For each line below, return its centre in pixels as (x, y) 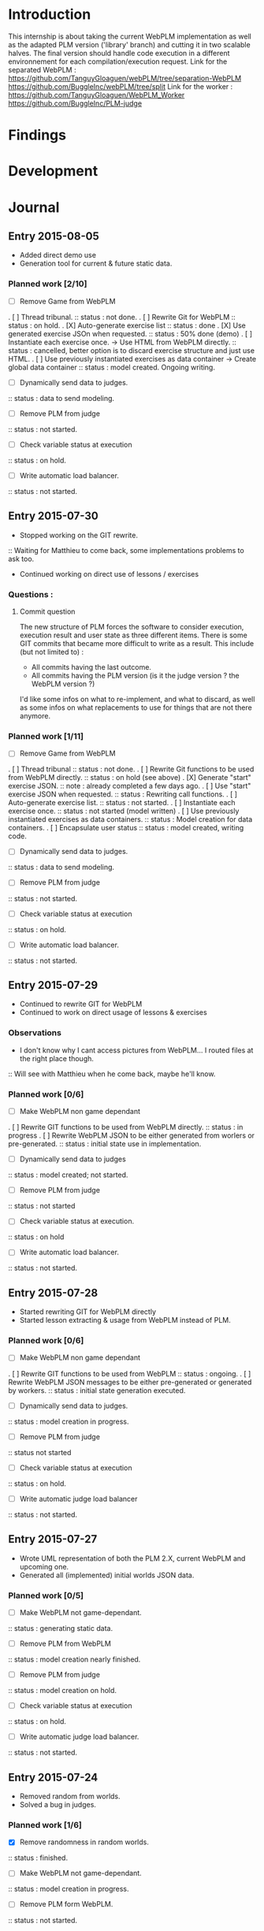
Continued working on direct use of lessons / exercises (109, 574)
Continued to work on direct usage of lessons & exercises (113, 1012)
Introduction (50, 15)
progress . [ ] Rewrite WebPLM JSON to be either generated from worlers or (131, 1135)
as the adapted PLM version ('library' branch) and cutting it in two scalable (129, 44)
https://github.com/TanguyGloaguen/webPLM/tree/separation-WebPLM (125, 78)
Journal (34, 207)
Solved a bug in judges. (58, 1805)
